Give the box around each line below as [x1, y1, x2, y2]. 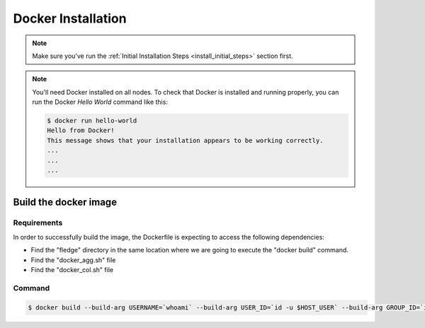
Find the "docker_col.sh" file [30, 265, 113, 274]
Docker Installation [13, 11, 127, 26]
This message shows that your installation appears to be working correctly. [47, 136, 324, 144]
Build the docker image [13, 197, 117, 209]
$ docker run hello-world [47, 117, 137, 125]
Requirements [13, 218, 63, 228]
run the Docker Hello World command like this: [32, 98, 168, 106]
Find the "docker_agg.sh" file [30, 255, 116, 264]
